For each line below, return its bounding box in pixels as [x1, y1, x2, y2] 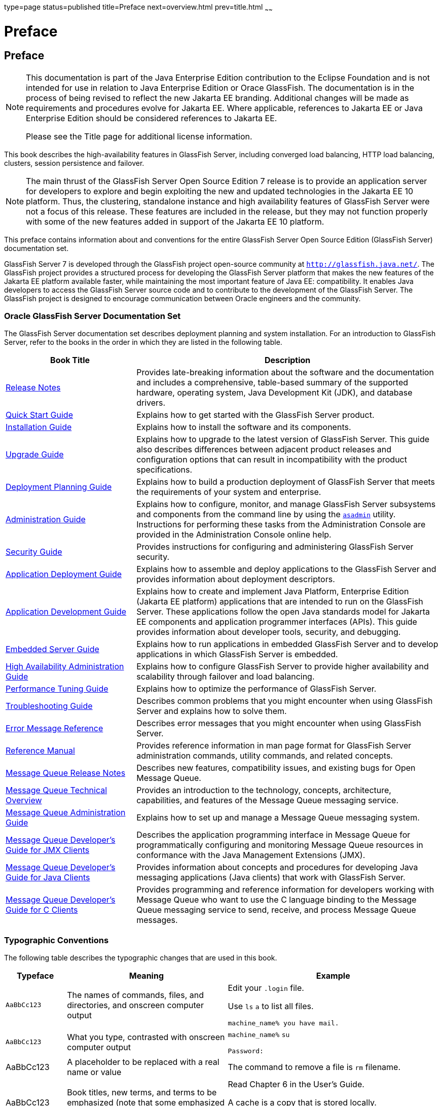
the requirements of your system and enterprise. [136, 487, 321, 497]
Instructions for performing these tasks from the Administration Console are [136, 519, 426, 530]
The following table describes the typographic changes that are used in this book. [4, 953, 277, 962]
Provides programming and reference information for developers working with [136, 884, 434, 895]
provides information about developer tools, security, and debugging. [136, 627, 401, 637]
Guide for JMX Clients [6, 845, 90, 855]
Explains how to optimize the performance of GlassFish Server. [136, 684, 377, 694]
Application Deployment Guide [6, 569, 122, 580]
